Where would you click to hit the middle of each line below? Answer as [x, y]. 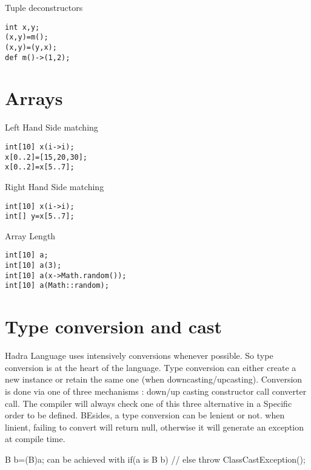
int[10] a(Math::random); [57, 286]
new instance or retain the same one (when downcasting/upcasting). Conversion [154, 379]
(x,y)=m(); [27, 37]
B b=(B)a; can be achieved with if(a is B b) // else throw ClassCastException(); [155, 459]
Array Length [30, 235]
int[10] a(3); [33, 266]
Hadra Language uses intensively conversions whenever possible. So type [139, 356]
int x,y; [22, 27]
